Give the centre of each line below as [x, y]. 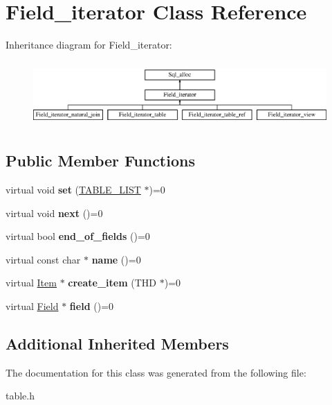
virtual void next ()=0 [54, 213]
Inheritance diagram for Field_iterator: [89, 45]
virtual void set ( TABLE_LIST [73, 189]
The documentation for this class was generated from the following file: [156, 372]
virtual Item [31, 283]
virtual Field [32, 305]
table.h [20, 396]
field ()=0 [92, 305]
